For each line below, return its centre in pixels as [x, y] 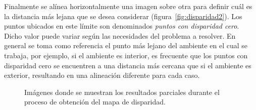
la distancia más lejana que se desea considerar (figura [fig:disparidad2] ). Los [123, 16]
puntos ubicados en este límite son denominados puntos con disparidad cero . [122, 26]
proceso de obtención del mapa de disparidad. [95, 102]
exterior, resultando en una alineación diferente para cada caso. [102, 75]
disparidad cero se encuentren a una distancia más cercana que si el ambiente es [128, 65]
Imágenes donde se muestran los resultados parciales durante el [122, 92]
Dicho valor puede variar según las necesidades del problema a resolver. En [120, 35]
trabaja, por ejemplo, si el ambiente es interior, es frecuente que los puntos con [126, 55]
